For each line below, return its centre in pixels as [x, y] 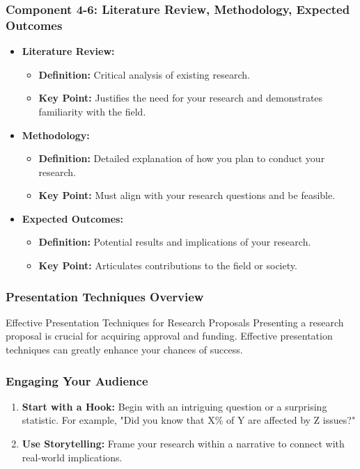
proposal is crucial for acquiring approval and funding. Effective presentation [169, 336]
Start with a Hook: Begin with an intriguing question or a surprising [174, 406]
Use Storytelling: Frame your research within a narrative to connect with [183, 444]
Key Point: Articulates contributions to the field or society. [168, 265]
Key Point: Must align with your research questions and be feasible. [187, 195]
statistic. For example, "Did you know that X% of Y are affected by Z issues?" [189, 420]
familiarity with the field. [92, 111]
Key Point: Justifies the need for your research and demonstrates [181, 98]
